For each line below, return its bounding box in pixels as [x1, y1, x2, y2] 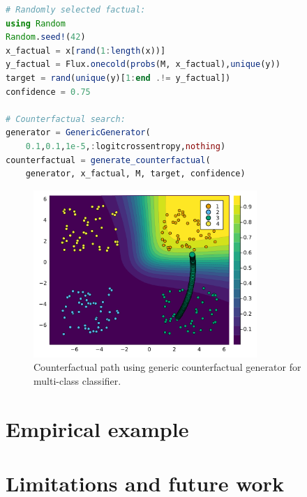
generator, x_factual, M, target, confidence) [25, 169, 246, 179]
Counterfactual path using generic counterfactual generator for [33, 360, 301, 374]
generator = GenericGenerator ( [6, 128, 151, 138]
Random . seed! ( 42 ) [6, 32, 86, 43]
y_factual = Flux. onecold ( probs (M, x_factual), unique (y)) [6, 59, 280, 70]
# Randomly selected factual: [6, 5, 146, 15]
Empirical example [6, 414, 189, 443]
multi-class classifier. [33, 373, 121, 388]
